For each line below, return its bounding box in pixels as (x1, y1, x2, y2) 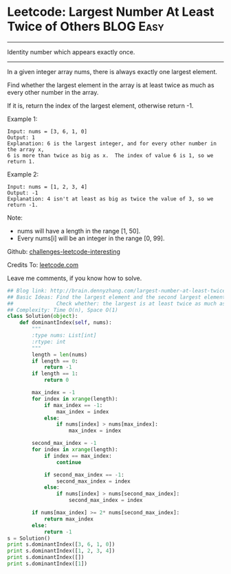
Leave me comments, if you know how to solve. (7, 274, 142, 282)
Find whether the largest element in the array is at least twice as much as (7, 80, 214, 89)
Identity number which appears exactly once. (7, 47, 135, 56)
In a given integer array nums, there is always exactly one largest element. (7, 67, 218, 76)
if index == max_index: (43, 452, 112, 459)
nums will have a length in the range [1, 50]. (16, 227, 141, 235)
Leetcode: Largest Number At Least (7, 4, 214, 20)
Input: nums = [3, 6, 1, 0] (7, 128, 88, 135)
